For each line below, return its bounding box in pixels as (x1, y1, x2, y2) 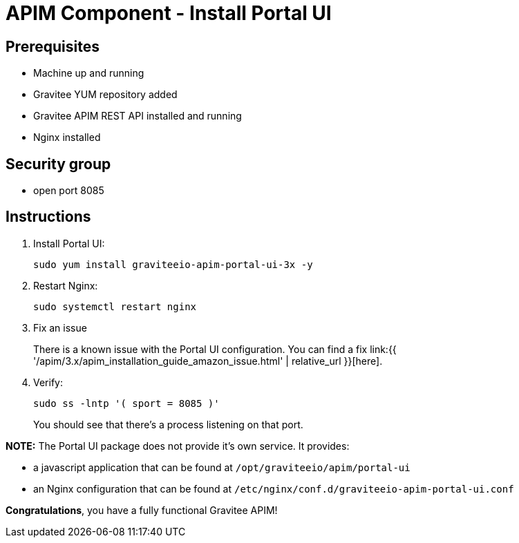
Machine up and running (33, 67, 144, 79)
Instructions (6, 208, 91, 226)
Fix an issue (33, 321, 87, 334)
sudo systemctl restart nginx (33, 301, 197, 312)
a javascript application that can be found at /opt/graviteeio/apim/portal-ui (33, 461, 411, 473)
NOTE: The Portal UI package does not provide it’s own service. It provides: (6, 439, 350, 452)
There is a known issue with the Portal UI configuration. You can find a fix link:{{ (33, 343, 397, 355)
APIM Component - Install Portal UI (6, 1, 332, 25)
